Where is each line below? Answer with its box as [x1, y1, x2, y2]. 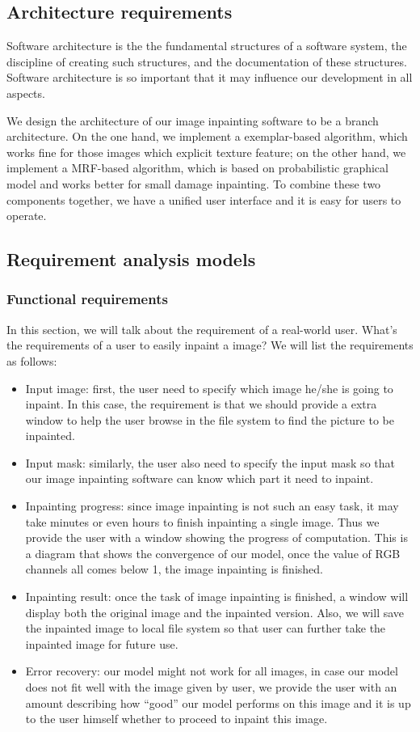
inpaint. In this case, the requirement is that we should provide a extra [25, 396, 377, 413]
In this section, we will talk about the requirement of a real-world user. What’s [6, 320, 397, 337]
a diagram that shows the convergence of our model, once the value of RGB [25, 544, 401, 561]
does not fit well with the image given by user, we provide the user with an [25, 679, 397, 696]
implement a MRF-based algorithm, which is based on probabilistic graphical [6, 159, 388, 176]
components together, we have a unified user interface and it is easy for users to [6, 191, 401, 208]
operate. [6, 207, 47, 224]
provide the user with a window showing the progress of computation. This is [25, 529, 408, 546]
